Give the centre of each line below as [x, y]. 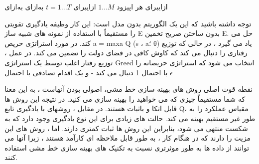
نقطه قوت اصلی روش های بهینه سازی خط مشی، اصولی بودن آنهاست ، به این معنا [129, 89]
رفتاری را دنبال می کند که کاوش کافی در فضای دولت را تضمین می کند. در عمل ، [126, 53]
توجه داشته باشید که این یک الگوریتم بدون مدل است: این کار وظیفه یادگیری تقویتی [128, 23]
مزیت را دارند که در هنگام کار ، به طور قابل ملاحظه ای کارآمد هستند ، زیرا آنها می [128, 138]
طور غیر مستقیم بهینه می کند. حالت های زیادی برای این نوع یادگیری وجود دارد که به [130, 118]
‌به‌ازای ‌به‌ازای [24, 6]
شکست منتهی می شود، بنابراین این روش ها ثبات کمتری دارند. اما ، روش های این [126, 128]
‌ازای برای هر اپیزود [142, 6]
